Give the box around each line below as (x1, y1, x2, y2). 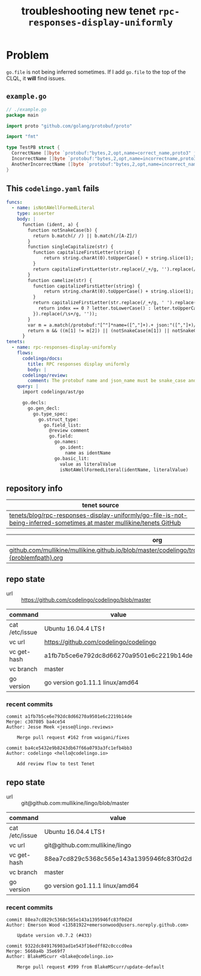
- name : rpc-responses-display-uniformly (11, 344, 117, 350)
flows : (17, 350, 33, 356)
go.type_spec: (32, 411, 68, 417)
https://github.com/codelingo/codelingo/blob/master (21, 596, 151, 603)
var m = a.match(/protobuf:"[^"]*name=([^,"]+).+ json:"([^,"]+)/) (28, 322, 199, 328)
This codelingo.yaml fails (6, 184, 100, 194)
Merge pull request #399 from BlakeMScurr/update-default (17, 964, 165, 970)
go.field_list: (44, 422, 82, 428)
